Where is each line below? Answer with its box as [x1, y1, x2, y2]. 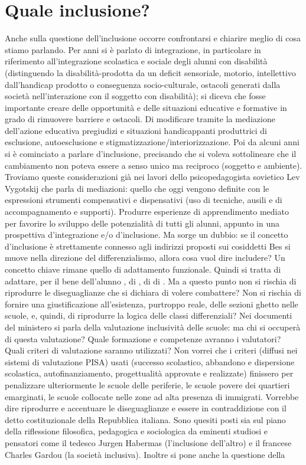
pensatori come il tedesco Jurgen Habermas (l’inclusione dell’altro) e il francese [5, 436, 292, 448]
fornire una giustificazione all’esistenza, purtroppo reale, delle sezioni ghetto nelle [5, 297, 298, 310]
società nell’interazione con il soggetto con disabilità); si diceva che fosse [5, 90, 266, 102]
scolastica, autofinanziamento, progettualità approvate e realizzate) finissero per [5, 367, 294, 379]
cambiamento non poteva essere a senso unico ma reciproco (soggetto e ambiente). [5, 159, 302, 171]
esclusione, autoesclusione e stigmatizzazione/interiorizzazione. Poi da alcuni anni [5, 136, 300, 148]
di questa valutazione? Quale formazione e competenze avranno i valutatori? [5, 332, 281, 345]
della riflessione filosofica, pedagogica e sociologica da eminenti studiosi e [5, 425, 268, 437]
